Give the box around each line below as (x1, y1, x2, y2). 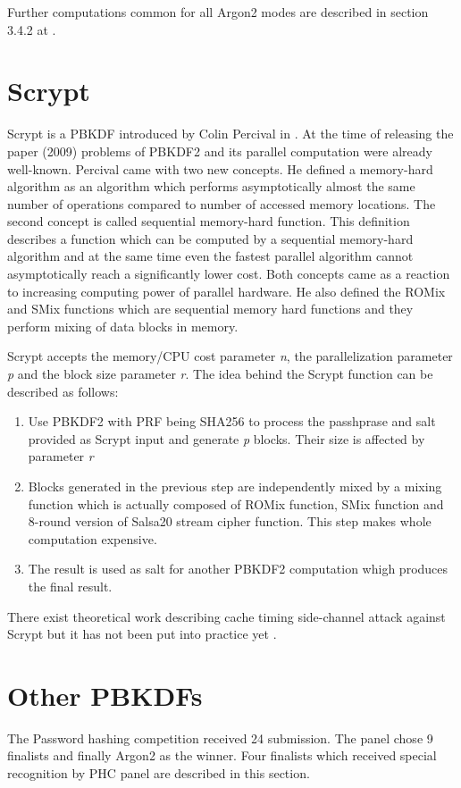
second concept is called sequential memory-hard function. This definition (7, 212, 410, 231)
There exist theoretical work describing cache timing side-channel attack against (7, 607, 446, 625)
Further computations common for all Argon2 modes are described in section (7, 3, 429, 21)
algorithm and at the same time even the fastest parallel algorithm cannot (7, 247, 414, 265)
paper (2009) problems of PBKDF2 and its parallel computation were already (7, 141, 432, 160)
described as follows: (7, 381, 119, 400)
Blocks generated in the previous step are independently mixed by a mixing (28, 477, 442, 495)
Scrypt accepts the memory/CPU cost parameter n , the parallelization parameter (7, 347, 453, 365)
